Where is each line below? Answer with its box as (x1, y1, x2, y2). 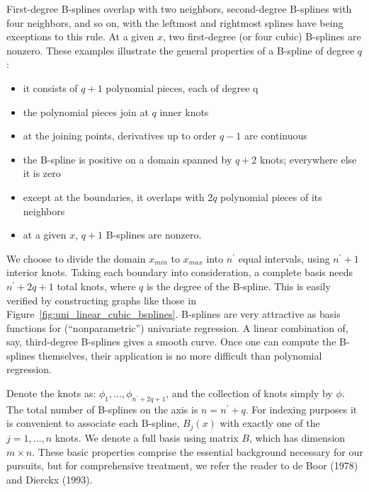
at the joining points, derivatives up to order (23, 128, 217, 143)
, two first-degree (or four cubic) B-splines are (162, 29, 361, 44)
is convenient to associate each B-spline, (6, 416, 180, 430)
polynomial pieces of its (220, 189, 322, 204)
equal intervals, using (238, 251, 330, 265)
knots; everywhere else (260, 151, 357, 166)
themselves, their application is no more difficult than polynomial (38, 348, 322, 362)
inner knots (159, 104, 209, 119)
